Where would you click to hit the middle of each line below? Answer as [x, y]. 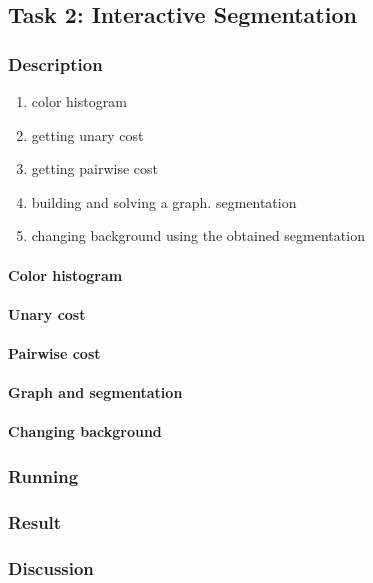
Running [43, 475]
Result [35, 521]
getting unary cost [87, 134]
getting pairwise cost [94, 168]
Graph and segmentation [95, 392]
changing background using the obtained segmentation [198, 235]
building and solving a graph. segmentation [164, 201]
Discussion [51, 567]
